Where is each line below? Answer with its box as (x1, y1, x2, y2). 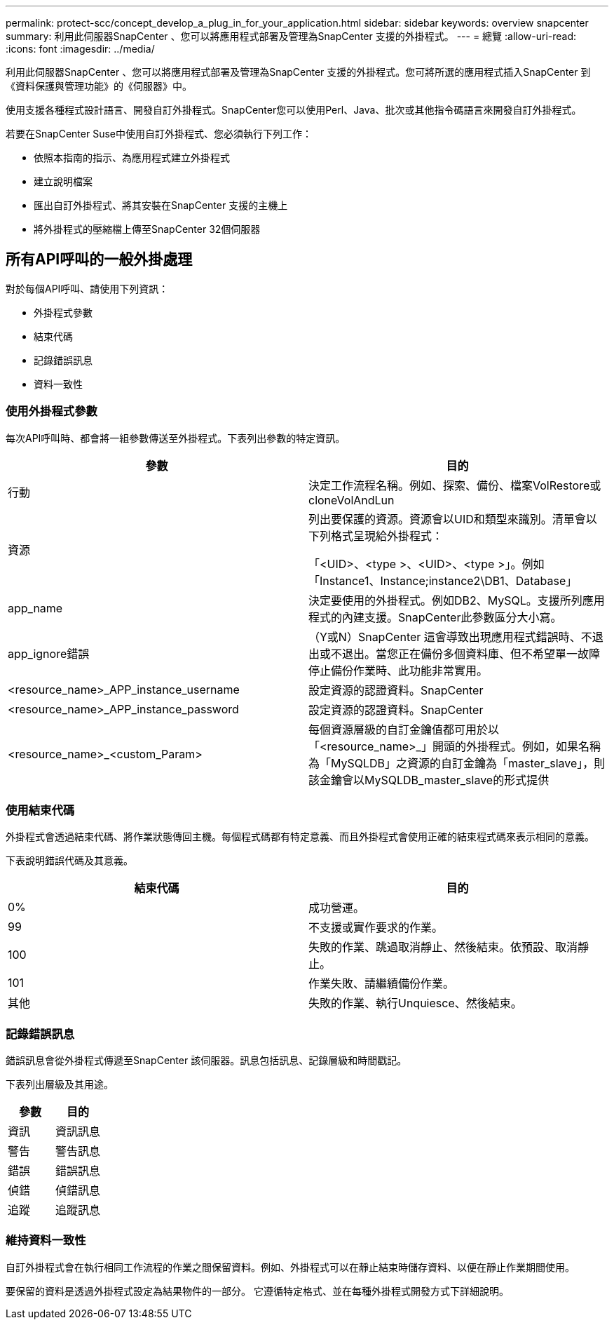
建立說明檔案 (34, 175, 93, 187)
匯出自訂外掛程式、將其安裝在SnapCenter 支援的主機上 (34, 199, 288, 211)
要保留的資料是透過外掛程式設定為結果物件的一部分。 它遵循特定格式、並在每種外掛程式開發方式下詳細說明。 (6, 1284, 509, 1297)
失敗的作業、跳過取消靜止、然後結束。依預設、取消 (308, 940, 578, 955)
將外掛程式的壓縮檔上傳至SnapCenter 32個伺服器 (34, 223, 261, 235)
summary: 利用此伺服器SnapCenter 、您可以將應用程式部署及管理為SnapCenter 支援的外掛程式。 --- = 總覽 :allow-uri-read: (6, 30, 577, 42)
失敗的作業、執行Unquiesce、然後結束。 (308, 996, 522, 1011)
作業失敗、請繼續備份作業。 (308, 976, 455, 991)
